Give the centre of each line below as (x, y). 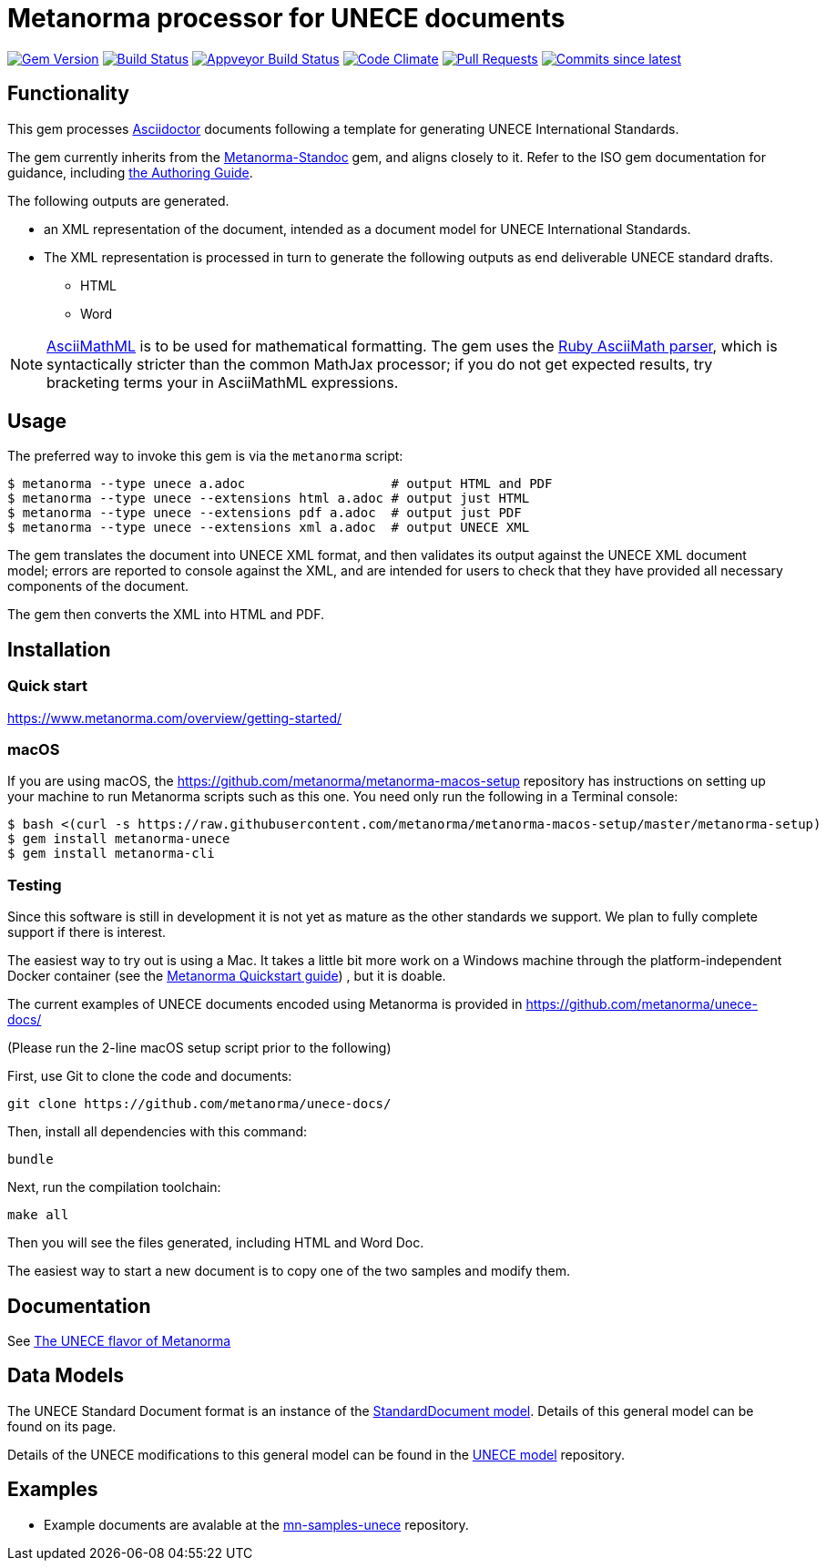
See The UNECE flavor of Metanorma (119, 1341)
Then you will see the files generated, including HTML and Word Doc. (216, 1243)
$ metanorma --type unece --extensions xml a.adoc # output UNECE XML (269, 528)
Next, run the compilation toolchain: (114, 1187)
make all (38, 1215)
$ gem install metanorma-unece (119, 839)
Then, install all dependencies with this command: (158, 1132)
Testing (35, 885)
